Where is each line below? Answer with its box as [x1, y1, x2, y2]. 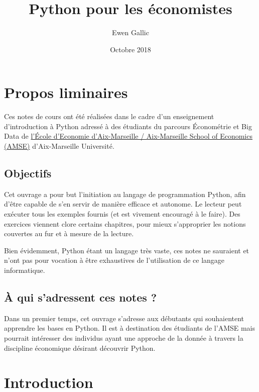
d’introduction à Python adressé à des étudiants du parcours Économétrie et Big [4, 121, 252, 131]
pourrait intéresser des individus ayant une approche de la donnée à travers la [4, 332, 243, 343]
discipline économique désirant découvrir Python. [4, 342, 156, 353]
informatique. [4, 264, 45, 275]
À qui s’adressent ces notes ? [4, 289, 157, 305]
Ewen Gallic [112, 27, 149, 38]
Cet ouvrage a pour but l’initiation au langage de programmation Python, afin [4, 188, 246, 199]
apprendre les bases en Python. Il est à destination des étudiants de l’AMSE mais [4, 323, 255, 333]
